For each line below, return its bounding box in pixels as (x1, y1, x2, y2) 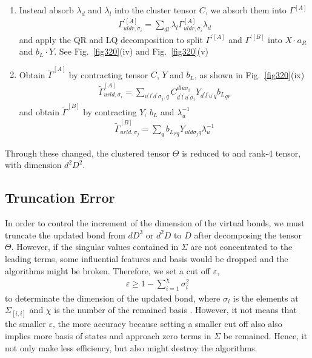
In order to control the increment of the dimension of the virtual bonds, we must (5, 217, 305, 229)
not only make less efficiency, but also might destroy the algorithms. (5, 341, 257, 354)
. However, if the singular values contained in (11, 240, 179, 253)
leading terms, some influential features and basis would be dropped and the (5, 252, 288, 265)
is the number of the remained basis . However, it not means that (54, 303, 297, 316)
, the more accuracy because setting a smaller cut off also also (52, 317, 282, 330)
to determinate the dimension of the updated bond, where (5, 291, 221, 304)
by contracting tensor (68, 68, 148, 81)
